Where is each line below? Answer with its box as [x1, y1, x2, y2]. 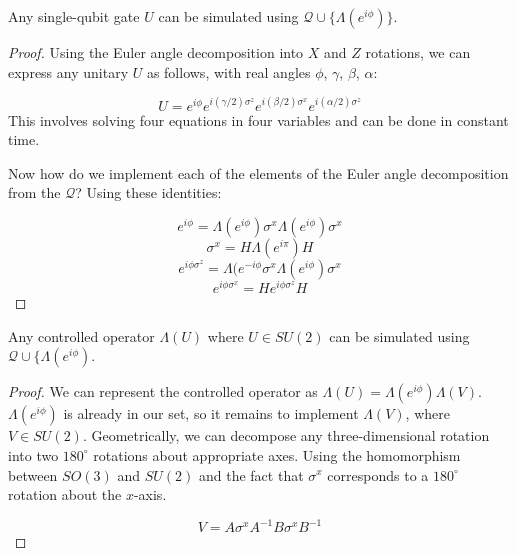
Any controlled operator [8, 325, 155, 346]
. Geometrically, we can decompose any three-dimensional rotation [82, 425, 490, 446]
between [8, 464, 58, 485]
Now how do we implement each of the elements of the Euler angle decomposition [8, 162, 509, 183]
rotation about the [8, 484, 122, 505]
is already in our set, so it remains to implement [63, 403, 359, 424]
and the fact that [198, 464, 304, 485]
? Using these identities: [75, 182, 222, 203]
